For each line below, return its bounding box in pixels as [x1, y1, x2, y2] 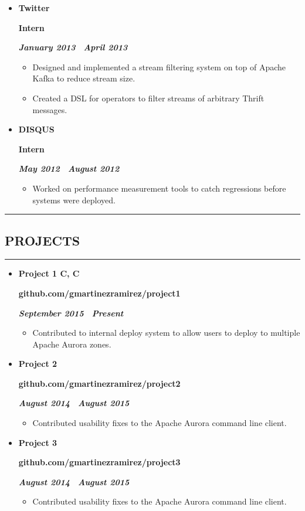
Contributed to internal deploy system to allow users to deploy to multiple [32, 326, 300, 339]
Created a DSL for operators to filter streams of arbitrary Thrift [32, 91, 265, 104]
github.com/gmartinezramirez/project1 [18, 287, 181, 299]
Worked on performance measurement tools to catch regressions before [32, 182, 286, 194]
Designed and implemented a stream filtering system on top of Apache [32, 60, 286, 73]
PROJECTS [5, 231, 80, 249]
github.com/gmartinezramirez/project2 [18, 377, 181, 389]
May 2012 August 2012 [18, 162, 120, 175]
